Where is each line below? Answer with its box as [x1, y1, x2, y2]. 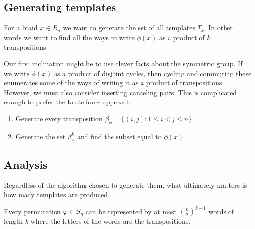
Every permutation [4, 206, 61, 216]
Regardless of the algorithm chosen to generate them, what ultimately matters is [4, 179, 247, 190]
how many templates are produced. [4, 189, 110, 200]
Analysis [4, 156, 48, 172]
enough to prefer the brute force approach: [4, 97, 132, 107]
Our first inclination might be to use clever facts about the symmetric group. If [4, 58, 243, 68]
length [4, 216, 23, 226]
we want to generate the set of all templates [63, 23, 195, 33]
